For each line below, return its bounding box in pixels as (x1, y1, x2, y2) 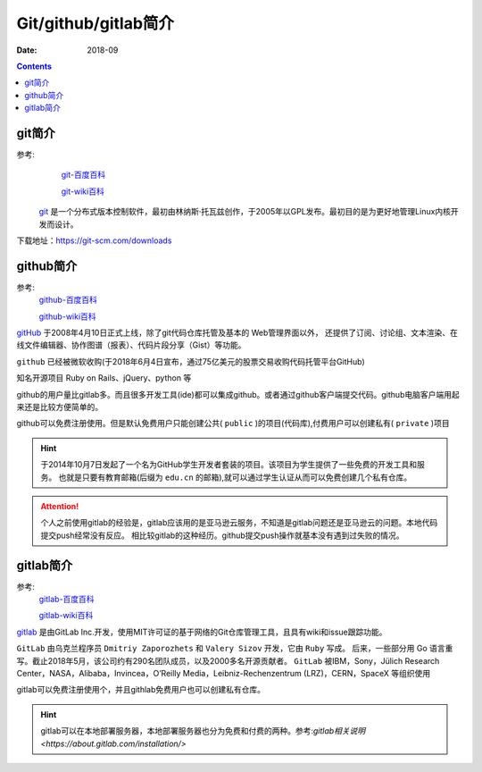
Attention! (40, 500, 79, 511)
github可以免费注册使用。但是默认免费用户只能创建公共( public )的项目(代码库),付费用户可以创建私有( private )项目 (16, 418, 450, 429)
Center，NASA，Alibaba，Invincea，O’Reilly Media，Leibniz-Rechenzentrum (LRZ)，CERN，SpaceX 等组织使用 (16, 667, 431, 678)
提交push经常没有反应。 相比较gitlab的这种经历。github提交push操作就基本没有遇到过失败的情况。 (40, 530, 405, 541)
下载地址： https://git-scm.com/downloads (16, 235, 172, 246)
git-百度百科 (61, 170, 106, 180)
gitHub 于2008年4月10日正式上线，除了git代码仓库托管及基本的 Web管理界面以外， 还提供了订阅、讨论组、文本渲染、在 (16, 327, 459, 339)
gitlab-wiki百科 (38, 610, 94, 621)
